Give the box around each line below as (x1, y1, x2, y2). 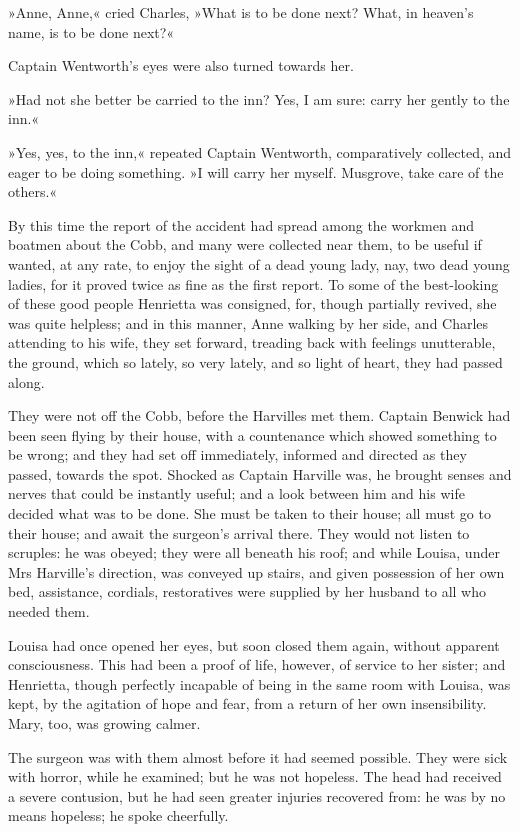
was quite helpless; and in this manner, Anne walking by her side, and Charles (8, 312, 489, 333)
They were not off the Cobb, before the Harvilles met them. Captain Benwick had (8, 405, 511, 426)
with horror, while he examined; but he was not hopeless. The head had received (8, 766, 502, 787)
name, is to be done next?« (8, 21, 175, 42)
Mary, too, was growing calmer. (8, 713, 201, 733)
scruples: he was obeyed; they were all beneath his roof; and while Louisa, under (8, 542, 500, 563)
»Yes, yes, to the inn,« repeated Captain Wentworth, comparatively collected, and (8, 141, 512, 162)
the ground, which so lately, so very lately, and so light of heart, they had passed (8, 351, 503, 372)
